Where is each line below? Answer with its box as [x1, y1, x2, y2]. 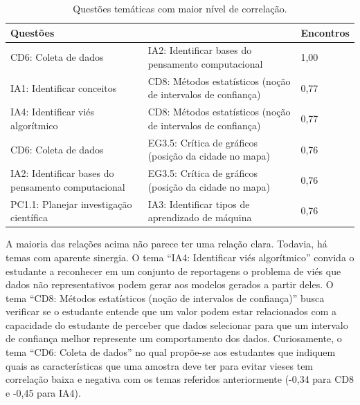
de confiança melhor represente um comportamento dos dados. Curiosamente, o [6, 331, 342, 346]
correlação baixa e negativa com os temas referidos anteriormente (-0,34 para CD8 [6, 372, 354, 386]
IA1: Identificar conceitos [10, 80, 117, 95]
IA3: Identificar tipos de [147, 196, 250, 211]
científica [10, 210, 48, 225]
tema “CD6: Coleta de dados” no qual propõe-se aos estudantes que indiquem [6, 345, 336, 359]
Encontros [300, 25, 350, 39]
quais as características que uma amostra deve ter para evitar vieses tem [6, 358, 314, 373]
